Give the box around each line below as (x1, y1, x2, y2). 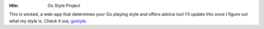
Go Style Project (47, 3, 81, 8)
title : (9, 3, 19, 8)
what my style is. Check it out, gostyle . (9, 18, 88, 24)
